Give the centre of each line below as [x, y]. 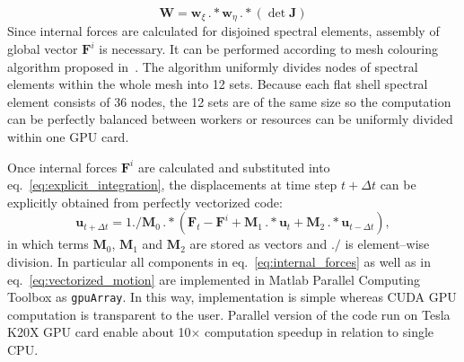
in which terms [48, 244]
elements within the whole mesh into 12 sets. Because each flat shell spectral [218, 84]
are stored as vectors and [258, 244]
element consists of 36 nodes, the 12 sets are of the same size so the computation [229, 101]
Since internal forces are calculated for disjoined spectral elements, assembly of [223, 31]
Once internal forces [62, 167]
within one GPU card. [68, 137]
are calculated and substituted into [234, 167]
